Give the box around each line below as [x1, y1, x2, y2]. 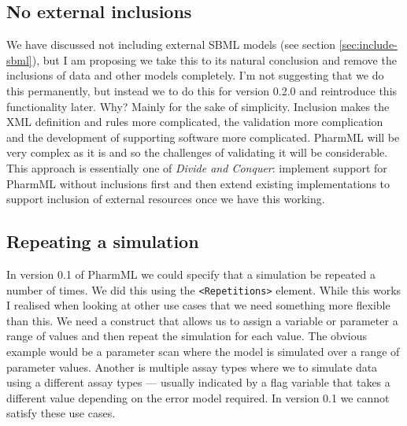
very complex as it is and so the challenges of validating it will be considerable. [6, 144, 388, 161]
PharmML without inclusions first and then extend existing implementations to [6, 175, 390, 191]
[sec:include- [339, 36, 398, 53]
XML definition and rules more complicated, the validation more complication [6, 113, 383, 130]
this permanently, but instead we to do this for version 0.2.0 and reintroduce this [6, 82, 398, 98]
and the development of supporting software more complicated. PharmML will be [6, 128, 400, 145]
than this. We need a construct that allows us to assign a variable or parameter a [6, 312, 398, 328]
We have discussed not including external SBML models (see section [6, 36, 336, 53]
